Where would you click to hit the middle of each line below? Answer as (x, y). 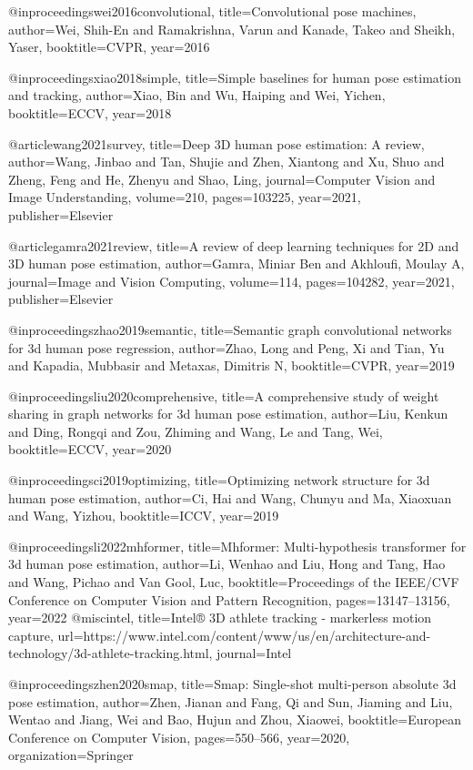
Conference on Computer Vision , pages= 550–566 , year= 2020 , (179, 737)
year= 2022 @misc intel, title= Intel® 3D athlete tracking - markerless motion (220, 618)
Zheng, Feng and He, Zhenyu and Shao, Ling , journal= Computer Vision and (222, 179)
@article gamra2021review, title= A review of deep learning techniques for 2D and (234, 245)
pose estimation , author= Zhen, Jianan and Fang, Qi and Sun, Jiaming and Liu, (231, 701)
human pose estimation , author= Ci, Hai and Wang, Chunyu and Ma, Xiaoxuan (230, 497)
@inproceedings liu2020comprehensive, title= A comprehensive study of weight (224, 395)
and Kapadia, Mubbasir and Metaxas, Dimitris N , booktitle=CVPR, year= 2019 (231, 365)
